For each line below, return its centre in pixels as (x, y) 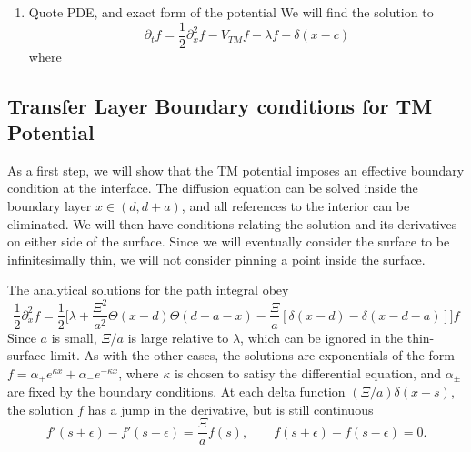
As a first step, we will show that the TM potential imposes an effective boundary (236, 170)
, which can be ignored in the (322, 337)
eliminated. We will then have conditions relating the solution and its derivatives (232, 223)
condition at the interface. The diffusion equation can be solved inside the (213, 188)
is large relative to (178, 337)
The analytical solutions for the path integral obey (148, 290)
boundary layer (50, 206)
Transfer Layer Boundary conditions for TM (220, 105)
